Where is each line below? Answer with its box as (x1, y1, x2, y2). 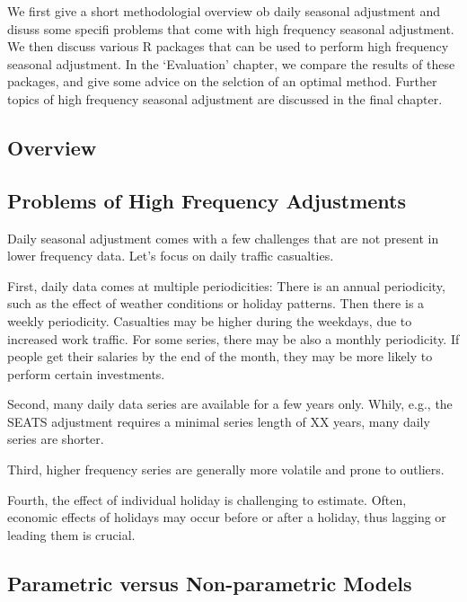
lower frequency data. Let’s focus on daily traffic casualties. (7, 246, 334, 265)
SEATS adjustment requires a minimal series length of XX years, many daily (7, 412, 430, 430)
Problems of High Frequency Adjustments (7, 186, 406, 214)
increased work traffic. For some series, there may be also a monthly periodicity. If (7, 329, 460, 348)
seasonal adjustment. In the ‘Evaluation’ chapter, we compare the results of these (7, 54, 455, 73)
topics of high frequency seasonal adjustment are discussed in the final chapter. (7, 89, 443, 108)
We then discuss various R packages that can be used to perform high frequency (7, 37, 449, 56)
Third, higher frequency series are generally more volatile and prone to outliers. (7, 460, 445, 479)
